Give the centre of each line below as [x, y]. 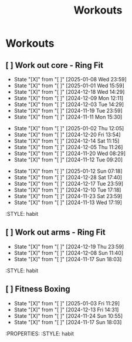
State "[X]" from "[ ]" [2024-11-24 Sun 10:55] [68, 315]
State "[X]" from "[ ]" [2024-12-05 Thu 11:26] [68, 147]
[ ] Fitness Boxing [38, 289]
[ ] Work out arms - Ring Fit [56, 233]
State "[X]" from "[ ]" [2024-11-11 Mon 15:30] [68, 117]
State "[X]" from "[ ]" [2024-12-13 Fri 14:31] [66, 310]
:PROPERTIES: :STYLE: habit [40, 333]
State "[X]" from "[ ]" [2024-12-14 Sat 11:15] [67, 141]
